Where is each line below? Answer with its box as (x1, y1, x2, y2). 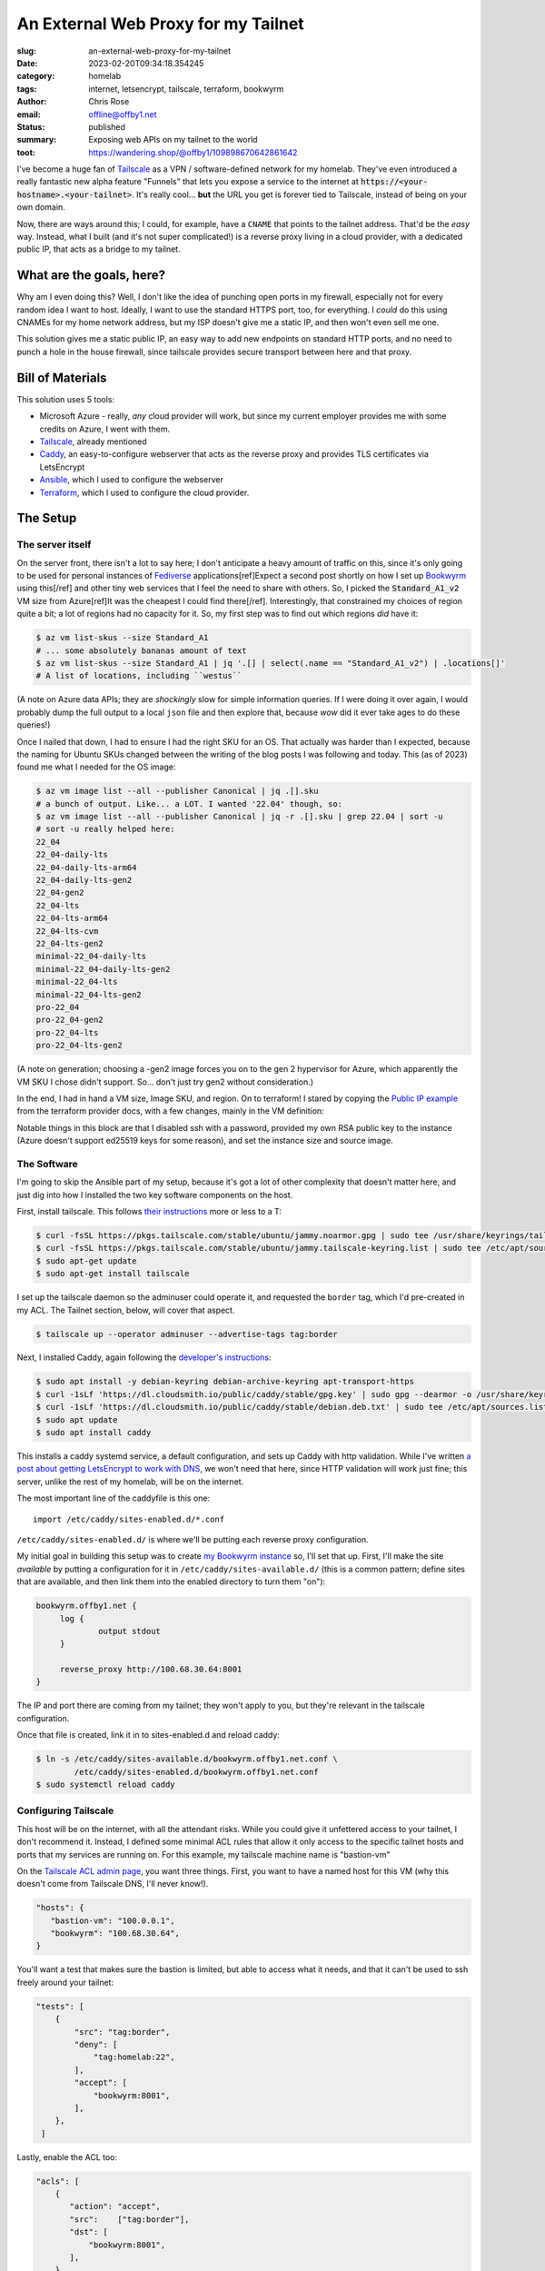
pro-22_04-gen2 (35, 1015, 104, 1026)
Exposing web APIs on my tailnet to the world (88, 134, 258, 145)
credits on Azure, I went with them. (39, 423, 171, 434)
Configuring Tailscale (16, 1804, 114, 1817)
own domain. (16, 202, 65, 213)
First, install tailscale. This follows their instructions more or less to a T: (16, 1205, 282, 1216)
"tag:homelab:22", (93, 2052, 176, 2062)
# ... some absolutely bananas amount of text (35, 645, 247, 656)
